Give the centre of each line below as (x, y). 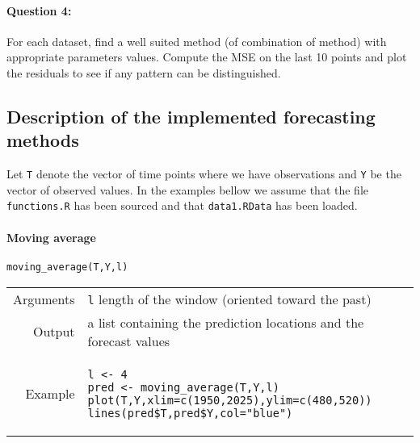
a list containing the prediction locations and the (226, 322)
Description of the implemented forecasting (191, 116)
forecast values (129, 341)
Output (54, 332)
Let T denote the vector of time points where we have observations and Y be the (204, 174)
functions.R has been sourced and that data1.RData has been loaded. (182, 205)
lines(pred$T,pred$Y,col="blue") (190, 413)
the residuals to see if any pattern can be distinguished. (144, 72)
